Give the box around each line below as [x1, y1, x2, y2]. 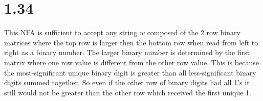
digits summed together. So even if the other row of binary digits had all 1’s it [4, 77, 250, 88]
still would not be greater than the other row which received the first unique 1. [4, 87, 251, 97]
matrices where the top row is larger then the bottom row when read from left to [4, 37, 258, 47]
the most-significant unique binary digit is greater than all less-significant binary [4, 67, 256, 78]
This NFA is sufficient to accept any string [4, 27, 138, 38]
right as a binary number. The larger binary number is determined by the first [4, 47, 250, 58]
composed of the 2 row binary [147, 27, 240, 38]
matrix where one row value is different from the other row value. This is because [4, 57, 259, 67]
